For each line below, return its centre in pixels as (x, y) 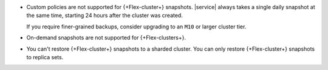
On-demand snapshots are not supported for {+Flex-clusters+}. (106, 38)
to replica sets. (45, 57)
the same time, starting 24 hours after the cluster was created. (105, 16)
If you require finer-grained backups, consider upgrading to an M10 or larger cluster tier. (136, 27)
